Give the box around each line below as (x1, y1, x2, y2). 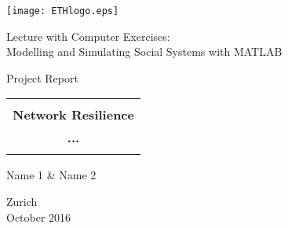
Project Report (6, 69, 78, 86)
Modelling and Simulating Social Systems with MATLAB (6, 43, 283, 60)
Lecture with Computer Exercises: (6, 28, 170, 44)
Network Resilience (13, 105, 134, 124)
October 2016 (6, 208, 71, 225)
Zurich (6, 193, 38, 210)
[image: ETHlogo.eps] (6, 6, 119, 17)
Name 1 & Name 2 (6, 167, 97, 183)
